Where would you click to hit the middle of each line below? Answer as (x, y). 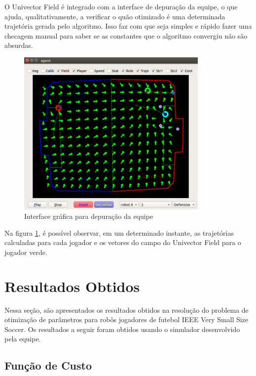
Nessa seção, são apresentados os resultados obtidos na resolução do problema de (127, 310)
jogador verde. (26, 252)
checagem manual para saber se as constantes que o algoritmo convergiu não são (126, 35)
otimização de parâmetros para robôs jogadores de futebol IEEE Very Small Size (127, 319)
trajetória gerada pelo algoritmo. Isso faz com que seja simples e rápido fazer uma (128, 26)
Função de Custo (48, 365)
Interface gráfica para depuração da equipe (89, 216)
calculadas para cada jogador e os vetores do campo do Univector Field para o (123, 242)
